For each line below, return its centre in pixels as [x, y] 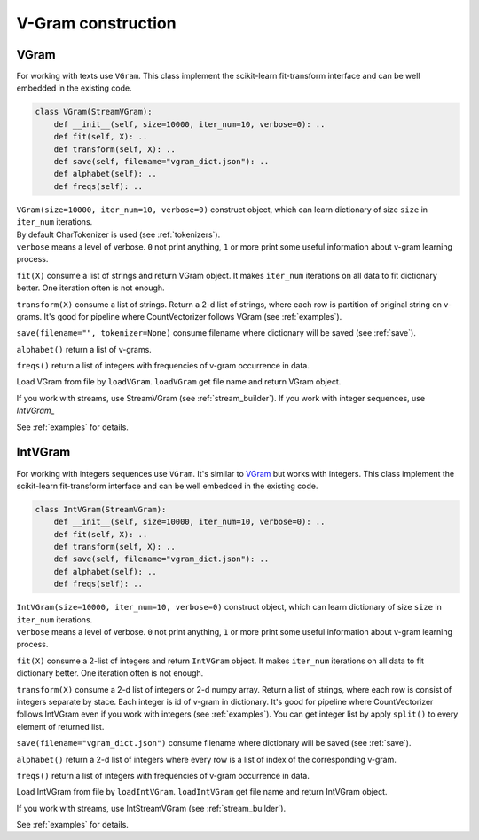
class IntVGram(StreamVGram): [101, 509]
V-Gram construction [96, 23]
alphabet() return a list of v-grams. [84, 349]
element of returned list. [60, 726]
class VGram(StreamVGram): [94, 112]
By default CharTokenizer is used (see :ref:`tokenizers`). [118, 234]
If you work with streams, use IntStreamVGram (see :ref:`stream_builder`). [151, 808]
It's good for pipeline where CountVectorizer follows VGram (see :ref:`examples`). [193, 316]
